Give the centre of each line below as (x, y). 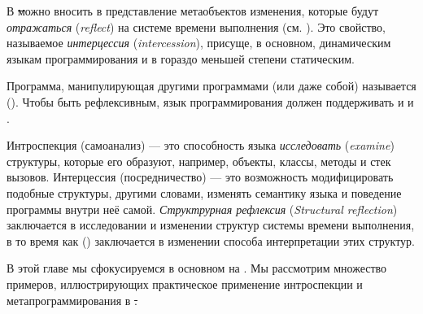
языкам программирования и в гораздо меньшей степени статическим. (181, 58)
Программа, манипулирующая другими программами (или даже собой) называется (211, 86)
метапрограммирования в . (72, 300)
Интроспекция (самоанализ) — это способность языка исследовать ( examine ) (201, 145)
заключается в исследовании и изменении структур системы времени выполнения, (211, 225)
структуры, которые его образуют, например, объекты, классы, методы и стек (199, 161)
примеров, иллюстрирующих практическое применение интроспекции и (185, 283)
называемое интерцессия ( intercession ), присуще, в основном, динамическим (199, 43)
